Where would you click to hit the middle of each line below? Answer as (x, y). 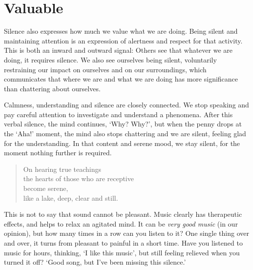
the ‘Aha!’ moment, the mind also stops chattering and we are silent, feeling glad (125, 134)
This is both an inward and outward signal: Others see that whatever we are (118, 50)
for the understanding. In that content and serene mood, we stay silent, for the (122, 143)
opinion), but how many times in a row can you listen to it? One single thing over (126, 233)
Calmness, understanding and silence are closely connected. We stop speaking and (126, 105)
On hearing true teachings (62, 169)
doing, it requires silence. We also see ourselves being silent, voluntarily (110, 59)
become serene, (46, 188)
